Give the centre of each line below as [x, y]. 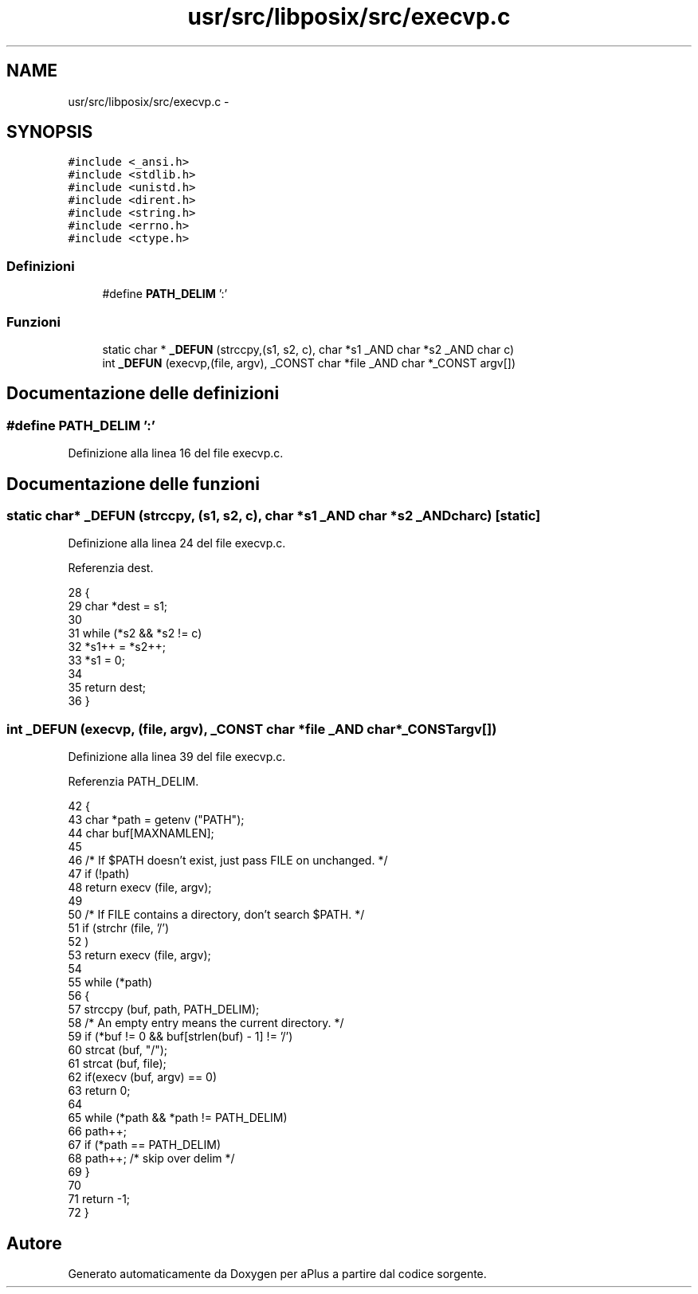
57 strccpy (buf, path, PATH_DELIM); [164, 1010]
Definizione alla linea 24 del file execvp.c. [177, 543]
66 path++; [97, 1131]
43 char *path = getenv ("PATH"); [156, 820]
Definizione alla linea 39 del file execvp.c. [177, 757]
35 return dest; [107, 688]
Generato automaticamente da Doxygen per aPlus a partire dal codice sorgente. [277, 1273]
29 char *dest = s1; [118, 606]
